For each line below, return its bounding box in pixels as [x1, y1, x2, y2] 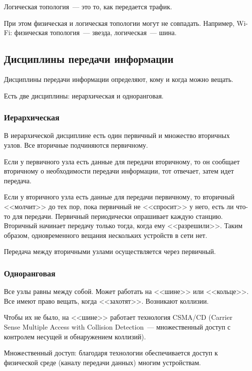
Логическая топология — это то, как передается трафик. [4, 1, 172, 11]
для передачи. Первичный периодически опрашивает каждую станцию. [12, 211, 223, 221]
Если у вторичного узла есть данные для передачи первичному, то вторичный [4, 192, 234, 202]
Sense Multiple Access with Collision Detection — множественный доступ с [4, 321, 231, 332]
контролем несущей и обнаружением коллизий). [4, 331, 146, 341]
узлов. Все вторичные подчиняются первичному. [4, 139, 148, 150]
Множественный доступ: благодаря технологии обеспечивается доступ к [4, 348, 218, 358]
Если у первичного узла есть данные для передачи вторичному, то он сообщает [4, 156, 240, 166]
